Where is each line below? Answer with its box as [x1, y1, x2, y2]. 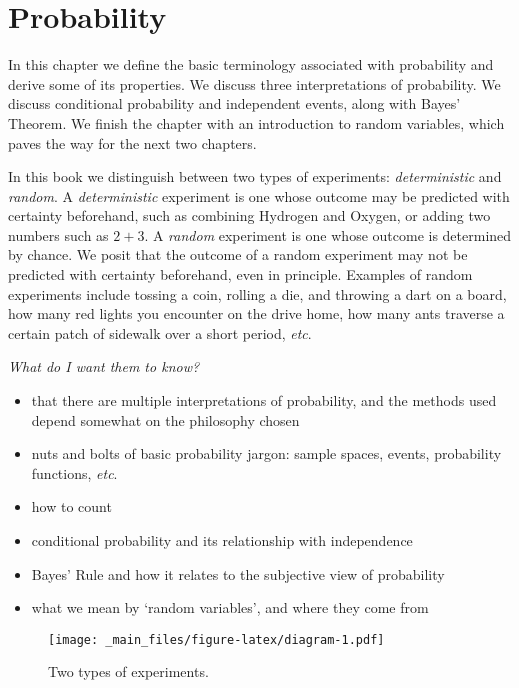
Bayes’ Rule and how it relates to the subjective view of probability [31, 563, 445, 584]
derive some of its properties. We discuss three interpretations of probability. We [8, 73, 501, 94]
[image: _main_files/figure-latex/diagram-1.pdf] [48, 632, 385, 647]
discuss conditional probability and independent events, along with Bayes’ [8, 93, 461, 114]
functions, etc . [31, 462, 118, 483]
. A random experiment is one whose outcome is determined [144, 224, 512, 245]
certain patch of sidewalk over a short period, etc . [8, 322, 312, 343]
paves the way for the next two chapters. [8, 132, 257, 153]
